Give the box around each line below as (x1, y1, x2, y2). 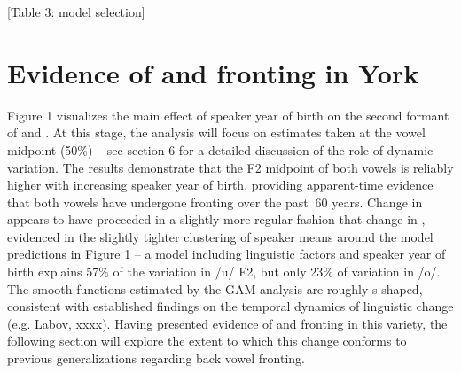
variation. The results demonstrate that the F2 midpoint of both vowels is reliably (7, 158, 454, 176)
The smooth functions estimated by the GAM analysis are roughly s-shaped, (7, 279, 423, 298)
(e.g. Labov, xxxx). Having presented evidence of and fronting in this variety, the (7, 314, 448, 332)
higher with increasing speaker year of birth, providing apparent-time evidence (7, 175, 434, 194)
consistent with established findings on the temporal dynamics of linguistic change (7, 297, 454, 315)
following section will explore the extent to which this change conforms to (7, 331, 407, 350)
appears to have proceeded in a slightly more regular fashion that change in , (7, 210, 426, 229)
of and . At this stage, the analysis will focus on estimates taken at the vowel (7, 123, 426, 142)
